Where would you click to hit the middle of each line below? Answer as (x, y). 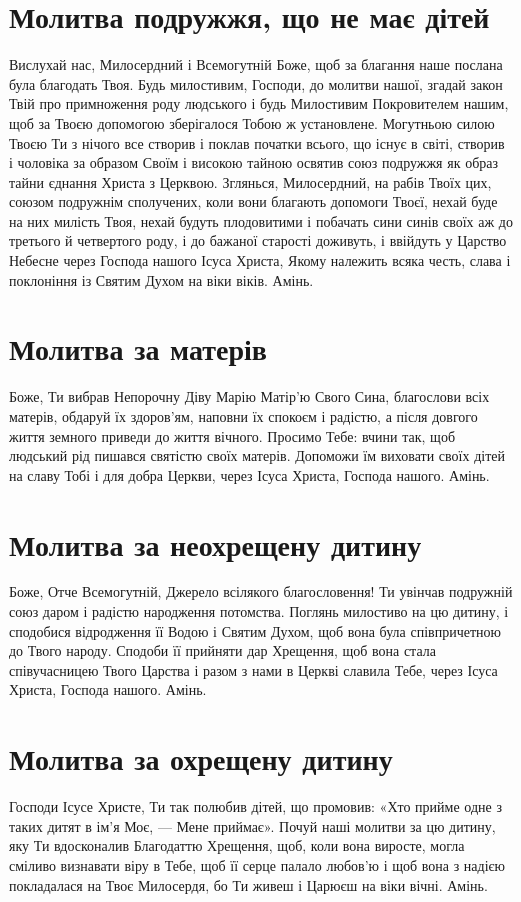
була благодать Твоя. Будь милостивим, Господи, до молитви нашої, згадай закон (256, 83)
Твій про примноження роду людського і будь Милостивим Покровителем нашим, (259, 103)
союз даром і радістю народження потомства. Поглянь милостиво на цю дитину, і (259, 611)
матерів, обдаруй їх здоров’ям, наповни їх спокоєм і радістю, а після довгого (243, 415)
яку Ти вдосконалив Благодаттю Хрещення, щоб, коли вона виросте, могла (237, 845)
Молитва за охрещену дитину (201, 758)
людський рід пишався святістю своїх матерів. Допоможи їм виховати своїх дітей (257, 455)
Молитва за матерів (138, 348)
